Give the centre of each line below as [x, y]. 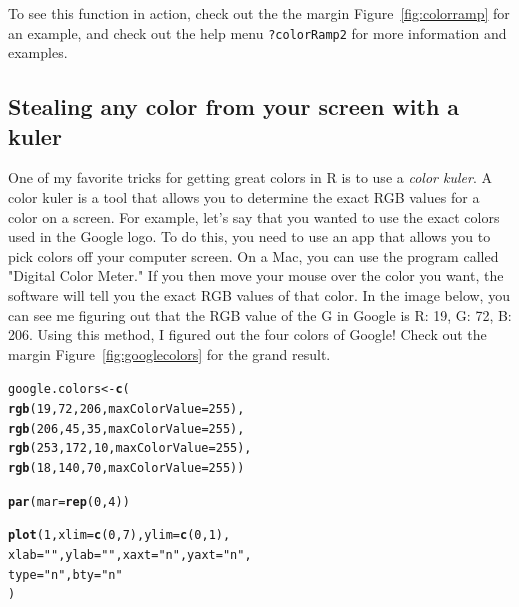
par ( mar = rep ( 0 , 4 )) [69, 501]
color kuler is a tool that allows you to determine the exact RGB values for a [244, 197]
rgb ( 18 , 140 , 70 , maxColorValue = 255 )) [126, 468]
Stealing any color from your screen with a [234, 106]
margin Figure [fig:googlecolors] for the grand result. [169, 353]
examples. [38, 52]
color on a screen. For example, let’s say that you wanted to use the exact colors [254, 216]
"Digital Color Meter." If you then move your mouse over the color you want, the [256, 275]
